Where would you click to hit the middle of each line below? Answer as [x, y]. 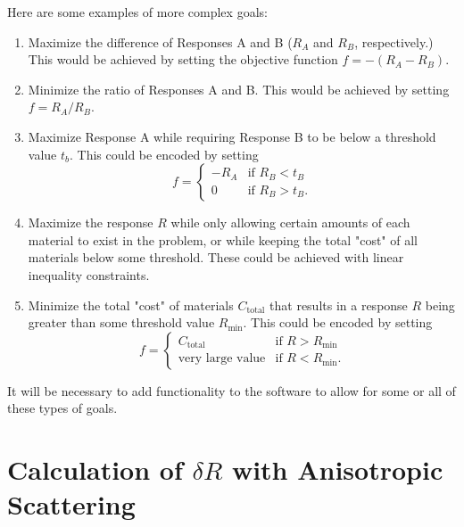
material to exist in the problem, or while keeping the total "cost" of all [223, 239]
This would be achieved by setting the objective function [183, 59]
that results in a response [339, 305]
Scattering [71, 504]
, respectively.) [394, 41]
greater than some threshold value [121, 322]
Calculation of [95, 469]
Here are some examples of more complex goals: [137, 12]
